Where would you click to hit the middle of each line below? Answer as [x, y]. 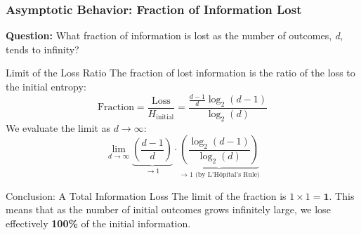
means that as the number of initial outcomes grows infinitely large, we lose [168, 209]
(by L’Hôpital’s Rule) [228, 175]
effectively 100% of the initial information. [98, 223]
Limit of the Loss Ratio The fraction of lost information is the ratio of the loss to [180, 73]
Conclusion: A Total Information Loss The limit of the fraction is [146, 195]
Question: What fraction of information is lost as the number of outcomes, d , [174, 35]
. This [342, 195]
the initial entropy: [46, 86]
